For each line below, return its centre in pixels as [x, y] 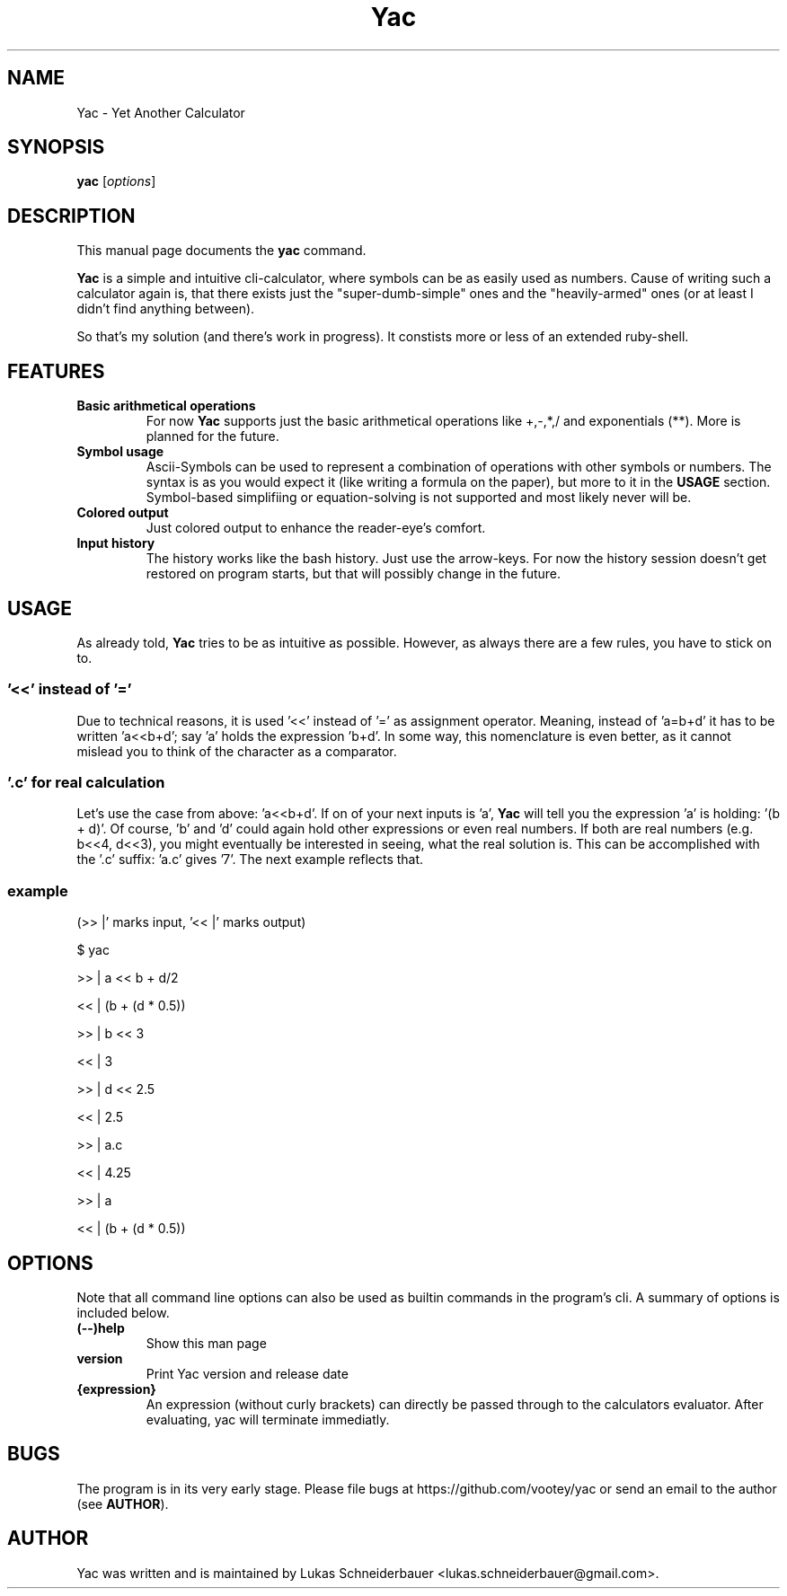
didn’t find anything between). [166, 309]
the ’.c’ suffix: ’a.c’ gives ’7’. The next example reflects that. [250, 860]
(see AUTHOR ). [123, 1503]
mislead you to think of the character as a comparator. [237, 751]
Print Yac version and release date [247, 1374]
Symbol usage [120, 452]
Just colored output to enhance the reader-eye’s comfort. [316, 528]
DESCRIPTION [71, 216]
